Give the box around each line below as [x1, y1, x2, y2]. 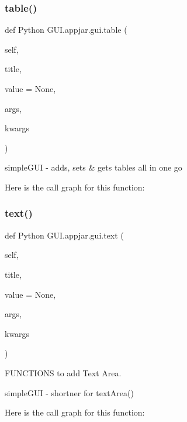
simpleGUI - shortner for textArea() [5, 386, 134, 399]
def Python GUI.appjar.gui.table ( [5, 23, 127, 36]
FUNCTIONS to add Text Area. [5, 366, 122, 379]
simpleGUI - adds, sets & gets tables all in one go [5, 161, 182, 173]
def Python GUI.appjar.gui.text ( [5, 229, 124, 241]
